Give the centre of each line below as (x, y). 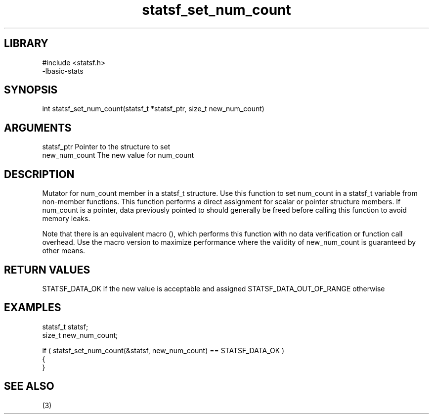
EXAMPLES (33, 308)
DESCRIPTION (39, 174)
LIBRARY (26, 44)
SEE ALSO (29, 386)
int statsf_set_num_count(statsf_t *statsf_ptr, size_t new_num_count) (153, 109)
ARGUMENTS (38, 128)
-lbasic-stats (63, 71)
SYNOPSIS (31, 90)
